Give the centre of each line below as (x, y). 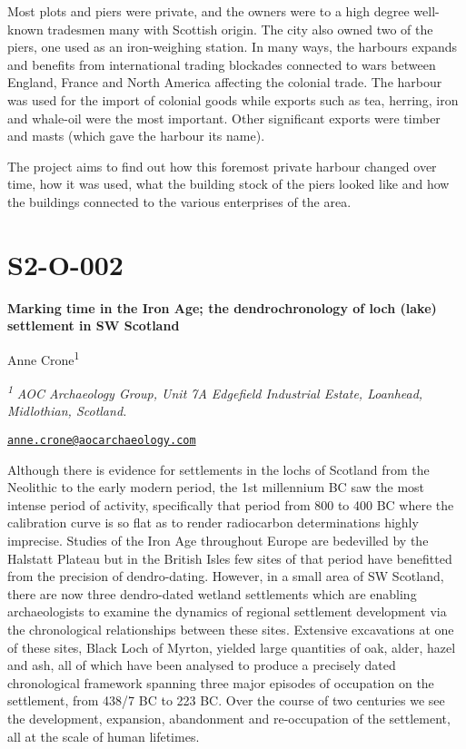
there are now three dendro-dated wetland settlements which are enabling (212, 593)
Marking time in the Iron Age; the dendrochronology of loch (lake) (222, 307)
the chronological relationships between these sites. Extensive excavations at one (231, 629)
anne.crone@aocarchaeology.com (102, 440)
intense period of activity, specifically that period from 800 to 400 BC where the (231, 504)
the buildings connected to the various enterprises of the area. (179, 201)
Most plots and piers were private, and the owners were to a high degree (208, 11)
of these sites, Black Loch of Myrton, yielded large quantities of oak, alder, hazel (232, 647)
